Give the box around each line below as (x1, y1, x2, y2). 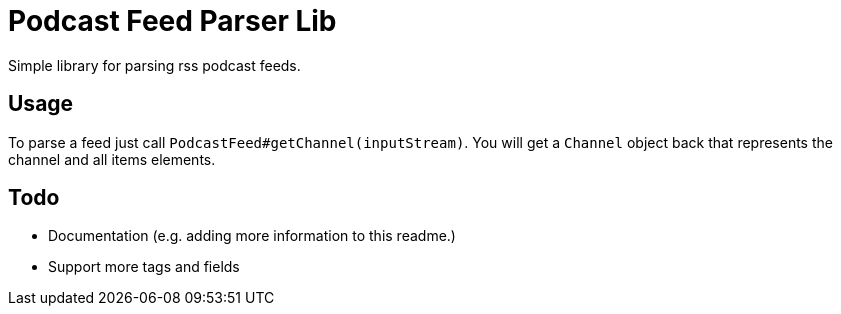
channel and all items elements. (8, 150, 216, 168)
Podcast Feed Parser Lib (8, 4, 337, 38)
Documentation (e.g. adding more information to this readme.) (48, 227, 456, 245)
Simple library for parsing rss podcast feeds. (8, 56, 301, 74)
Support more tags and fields (48, 258, 240, 276)
